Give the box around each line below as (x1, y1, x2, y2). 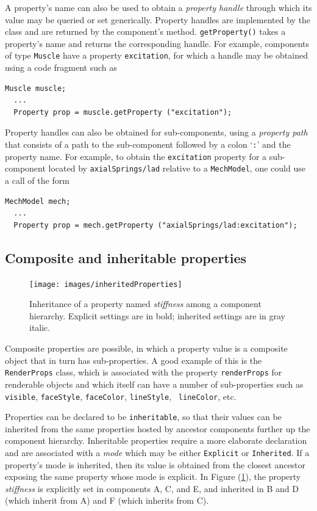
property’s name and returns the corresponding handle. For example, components (5, 37, 309, 49)
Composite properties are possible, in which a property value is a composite (5, 342, 288, 355)
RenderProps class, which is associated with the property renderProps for (5, 366, 282, 379)
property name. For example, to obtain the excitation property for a (5, 150, 267, 162)
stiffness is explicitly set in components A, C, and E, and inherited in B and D (5, 482, 299, 495)
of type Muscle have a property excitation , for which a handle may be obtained (5, 49, 308, 62)
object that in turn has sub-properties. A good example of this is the (5, 353, 262, 366)
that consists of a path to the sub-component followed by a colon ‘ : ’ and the (5, 138, 291, 151)
